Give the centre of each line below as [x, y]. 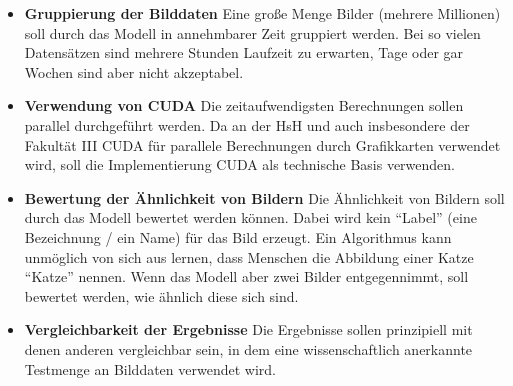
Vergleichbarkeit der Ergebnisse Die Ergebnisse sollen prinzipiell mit [248, 329]
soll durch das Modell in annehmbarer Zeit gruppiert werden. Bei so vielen [252, 32]
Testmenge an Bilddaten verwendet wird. [150, 368]
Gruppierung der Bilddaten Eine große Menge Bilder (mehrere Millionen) [262, 13]
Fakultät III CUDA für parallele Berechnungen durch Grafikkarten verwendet [262, 144]
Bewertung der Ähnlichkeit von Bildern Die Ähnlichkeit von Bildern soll [264, 197]
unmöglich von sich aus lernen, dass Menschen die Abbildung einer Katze [249, 256]
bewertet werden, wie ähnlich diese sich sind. [161, 295]
